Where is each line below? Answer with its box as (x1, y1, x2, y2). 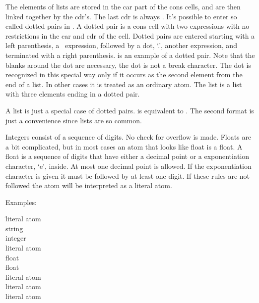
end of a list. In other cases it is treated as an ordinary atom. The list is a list (5, 79, 242, 89)
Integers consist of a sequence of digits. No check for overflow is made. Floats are (5, 132, 252, 142)
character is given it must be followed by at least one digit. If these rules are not (5, 170, 250, 181)
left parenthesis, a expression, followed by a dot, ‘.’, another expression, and (5, 40, 237, 50)
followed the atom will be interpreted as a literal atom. (5, 180, 172, 191)
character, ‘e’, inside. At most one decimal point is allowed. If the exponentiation (5, 160, 252, 171)
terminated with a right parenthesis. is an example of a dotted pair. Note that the (5, 50, 255, 60)
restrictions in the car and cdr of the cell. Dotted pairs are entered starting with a (5, 30, 255, 41)
